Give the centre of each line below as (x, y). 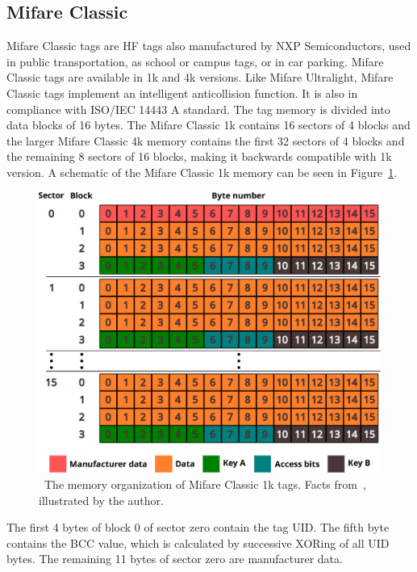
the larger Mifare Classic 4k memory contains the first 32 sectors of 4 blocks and (206, 140)
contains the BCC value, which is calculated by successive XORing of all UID (198, 543)
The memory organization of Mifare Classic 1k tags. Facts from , (205, 484)
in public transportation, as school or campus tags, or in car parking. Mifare (195, 61)
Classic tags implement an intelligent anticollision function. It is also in (182, 93)
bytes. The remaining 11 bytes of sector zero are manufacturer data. (175, 559)
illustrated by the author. (101, 500)
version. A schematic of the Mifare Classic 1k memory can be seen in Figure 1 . (202, 172)
